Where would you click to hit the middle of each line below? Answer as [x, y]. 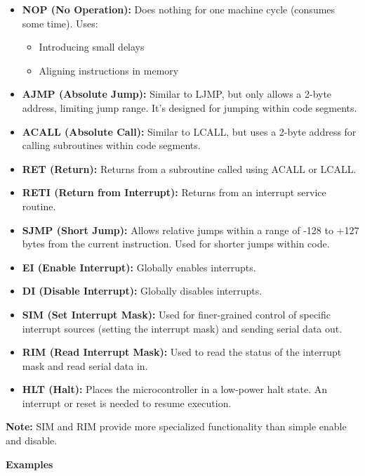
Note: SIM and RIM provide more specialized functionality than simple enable [176, 426]
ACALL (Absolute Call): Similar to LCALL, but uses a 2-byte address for [189, 131]
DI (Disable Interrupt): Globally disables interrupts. [142, 291]
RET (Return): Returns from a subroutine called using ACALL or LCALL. [189, 168]
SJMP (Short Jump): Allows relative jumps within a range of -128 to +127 [191, 230]
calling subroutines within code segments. [111, 145]
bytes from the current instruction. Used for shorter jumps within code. [176, 244]
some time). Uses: [60, 23]
